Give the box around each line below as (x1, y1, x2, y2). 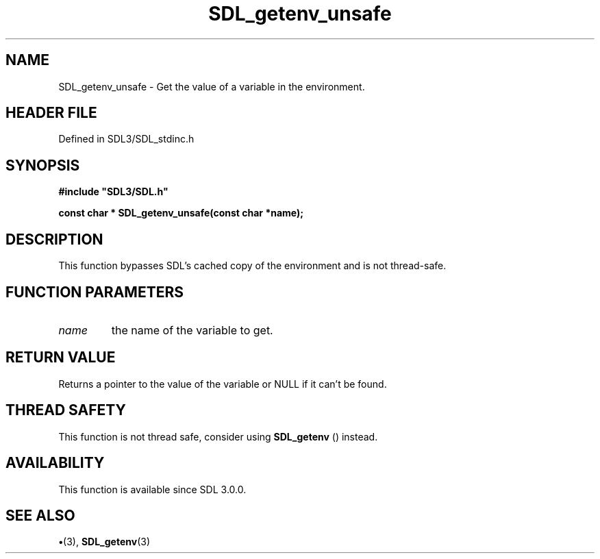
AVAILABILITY (5, 454, 105, 472)
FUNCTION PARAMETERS (5, 283, 184, 301)
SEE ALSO (5, 506, 75, 524)
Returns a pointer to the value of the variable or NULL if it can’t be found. (58, 377, 387, 390)
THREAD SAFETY (5, 401, 126, 419)
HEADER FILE (5, 104, 97, 122)
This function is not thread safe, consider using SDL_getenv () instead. (58, 430, 378, 443)
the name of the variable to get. (111, 323, 273, 337)
